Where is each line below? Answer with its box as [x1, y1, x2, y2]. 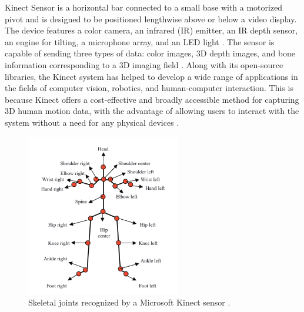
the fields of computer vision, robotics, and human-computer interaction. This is [5, 82, 293, 94]
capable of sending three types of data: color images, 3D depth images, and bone [5, 47, 296, 59]
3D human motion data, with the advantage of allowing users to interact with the [5, 105, 299, 117]
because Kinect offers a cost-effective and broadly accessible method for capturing [5, 93, 299, 105]
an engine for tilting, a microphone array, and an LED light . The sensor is [5, 35, 275, 48]
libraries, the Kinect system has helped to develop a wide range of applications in [5, 70, 298, 82]
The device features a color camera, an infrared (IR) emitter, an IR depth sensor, [5, 24, 298, 36]
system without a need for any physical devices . [5, 116, 179, 128]
